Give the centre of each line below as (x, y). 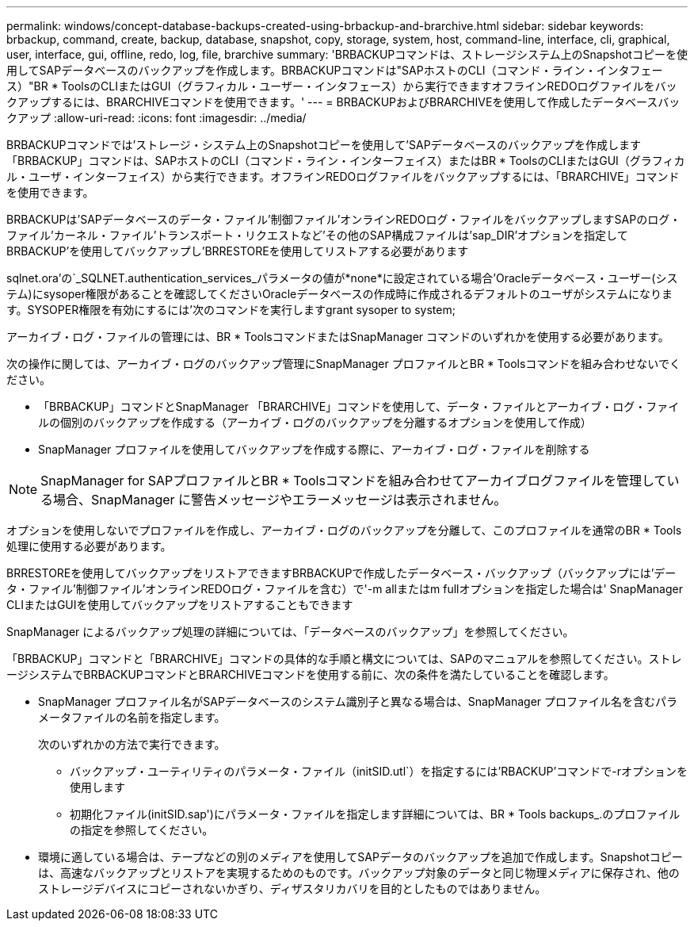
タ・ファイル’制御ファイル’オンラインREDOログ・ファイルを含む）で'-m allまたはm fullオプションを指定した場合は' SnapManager (345, 589)
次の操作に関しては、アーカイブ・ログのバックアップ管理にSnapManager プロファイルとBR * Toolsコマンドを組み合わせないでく (343, 364)
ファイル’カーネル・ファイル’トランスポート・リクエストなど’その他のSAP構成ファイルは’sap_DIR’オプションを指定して (317, 235)
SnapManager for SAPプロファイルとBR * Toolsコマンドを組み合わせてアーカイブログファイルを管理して (354, 481)
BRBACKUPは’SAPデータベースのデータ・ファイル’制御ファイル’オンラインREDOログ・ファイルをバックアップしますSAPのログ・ (344, 219)
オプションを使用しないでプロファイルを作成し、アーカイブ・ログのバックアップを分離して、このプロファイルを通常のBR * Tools (344, 530)
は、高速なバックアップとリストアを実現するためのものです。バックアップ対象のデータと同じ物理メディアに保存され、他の (359, 873)
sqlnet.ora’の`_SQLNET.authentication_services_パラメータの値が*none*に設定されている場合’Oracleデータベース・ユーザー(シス (342, 278)
